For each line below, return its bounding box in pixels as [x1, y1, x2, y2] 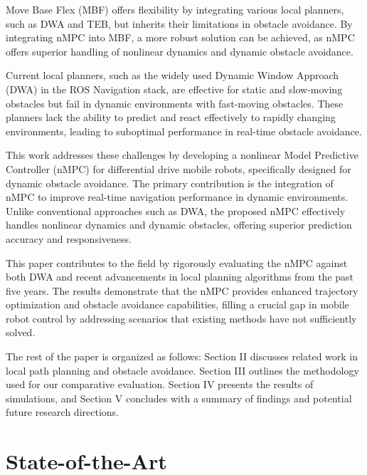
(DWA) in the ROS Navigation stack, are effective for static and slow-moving [6, 81, 343, 96]
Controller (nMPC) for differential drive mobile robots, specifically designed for [6, 161, 351, 176]
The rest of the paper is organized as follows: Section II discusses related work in [6, 349, 358, 364]
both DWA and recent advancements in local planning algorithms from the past [6, 269, 354, 284]
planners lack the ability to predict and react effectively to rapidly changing [6, 110, 336, 125]
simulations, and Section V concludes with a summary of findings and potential [6, 390, 352, 405]
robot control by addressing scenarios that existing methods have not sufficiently [6, 310, 357, 325]
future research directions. [6, 404, 119, 419]
